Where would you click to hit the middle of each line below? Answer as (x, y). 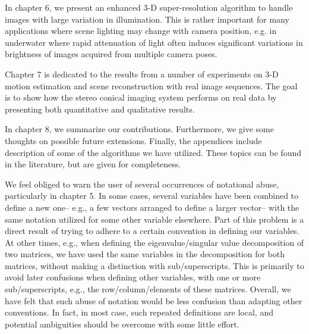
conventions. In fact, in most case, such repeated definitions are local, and (139, 312)
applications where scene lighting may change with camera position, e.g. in (141, 31)
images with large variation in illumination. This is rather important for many (147, 19)
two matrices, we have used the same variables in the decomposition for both (145, 254)
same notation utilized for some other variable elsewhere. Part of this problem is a (154, 219)
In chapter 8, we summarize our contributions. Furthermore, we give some (139, 129)
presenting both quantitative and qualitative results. (100, 109)
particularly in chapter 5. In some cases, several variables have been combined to (152, 196)
